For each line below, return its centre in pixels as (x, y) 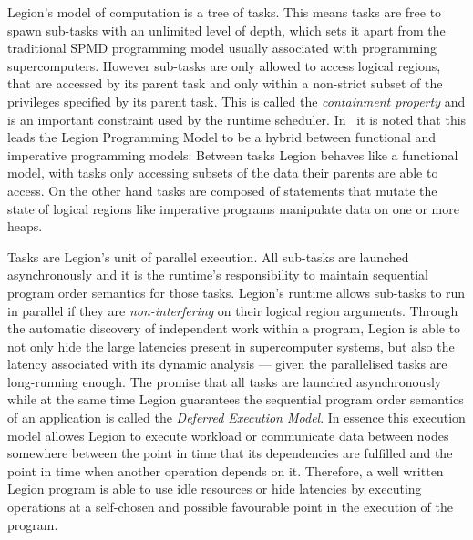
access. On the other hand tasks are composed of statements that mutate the (222, 190)
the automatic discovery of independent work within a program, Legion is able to (234, 328)
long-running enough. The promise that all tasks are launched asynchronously (225, 381)
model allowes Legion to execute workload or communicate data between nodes (228, 435)
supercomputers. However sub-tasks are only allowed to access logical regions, (224, 65)
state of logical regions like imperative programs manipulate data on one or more (233, 208)
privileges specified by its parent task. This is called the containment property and (236, 101)
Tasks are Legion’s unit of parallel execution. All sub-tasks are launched (208, 256)
